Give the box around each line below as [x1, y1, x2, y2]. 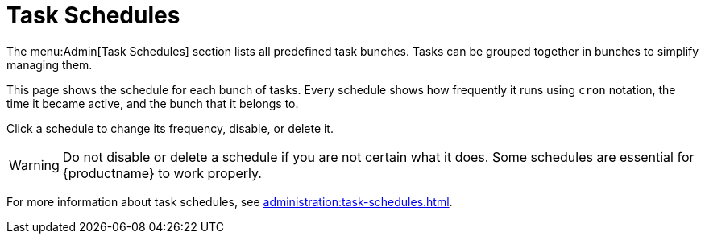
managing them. [6, 57, 93, 72]
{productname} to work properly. [62, 164, 262, 181]
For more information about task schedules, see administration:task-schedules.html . [6, 194, 453, 209]
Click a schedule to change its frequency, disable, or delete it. [6, 121, 334, 135]
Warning [9, 156, 60, 173]
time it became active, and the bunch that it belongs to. [6, 96, 299, 110]
